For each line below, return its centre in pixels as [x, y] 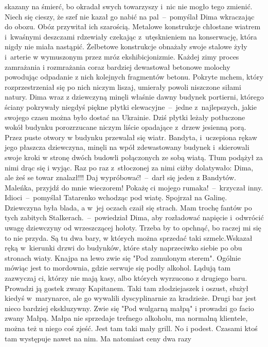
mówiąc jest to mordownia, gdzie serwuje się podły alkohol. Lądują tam [118, 268]
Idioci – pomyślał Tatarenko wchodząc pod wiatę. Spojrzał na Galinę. [116, 197]
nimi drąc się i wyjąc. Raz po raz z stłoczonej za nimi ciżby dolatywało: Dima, [129, 167]
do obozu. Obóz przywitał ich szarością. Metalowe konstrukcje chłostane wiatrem [133, 26]
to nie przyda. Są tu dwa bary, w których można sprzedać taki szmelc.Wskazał [129, 237]
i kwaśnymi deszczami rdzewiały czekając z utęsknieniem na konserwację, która [131, 36]
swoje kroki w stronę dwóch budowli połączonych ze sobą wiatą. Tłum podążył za [134, 157]
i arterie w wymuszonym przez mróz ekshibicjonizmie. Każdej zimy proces [122, 56]
